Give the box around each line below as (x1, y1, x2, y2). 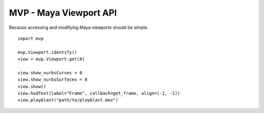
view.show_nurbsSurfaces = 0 (18, 77, 88, 83)
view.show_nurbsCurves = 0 (18, 70, 83, 75)
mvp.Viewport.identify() (18, 49, 77, 55)
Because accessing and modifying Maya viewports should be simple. (9, 24, 149, 30)
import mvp (18, 36, 44, 41)
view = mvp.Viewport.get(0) (18, 56, 85, 62)
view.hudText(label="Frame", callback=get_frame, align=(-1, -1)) (18, 90, 180, 96)
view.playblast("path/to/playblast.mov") (18, 97, 118, 103)
